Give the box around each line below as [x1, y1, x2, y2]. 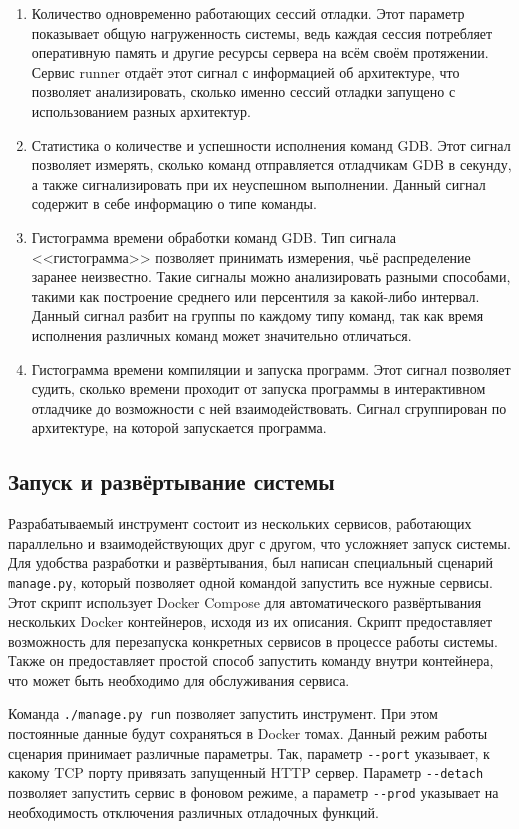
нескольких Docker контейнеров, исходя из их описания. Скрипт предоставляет [8, 611, 493, 632]
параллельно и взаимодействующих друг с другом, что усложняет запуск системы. [8, 532, 511, 553]
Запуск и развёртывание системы [8, 466, 335, 497]
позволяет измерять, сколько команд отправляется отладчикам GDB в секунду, [31, 154, 512, 175]
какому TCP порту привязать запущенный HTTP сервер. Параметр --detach [8, 762, 484, 783]
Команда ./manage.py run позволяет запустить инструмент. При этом [8, 703, 438, 724]
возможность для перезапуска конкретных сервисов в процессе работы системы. [8, 630, 498, 651]
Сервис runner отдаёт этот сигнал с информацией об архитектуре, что [31, 61, 460, 82]
